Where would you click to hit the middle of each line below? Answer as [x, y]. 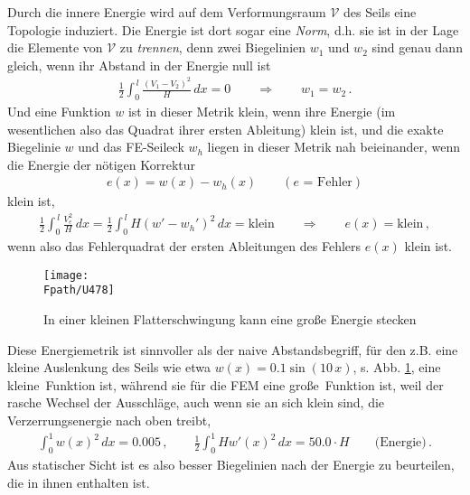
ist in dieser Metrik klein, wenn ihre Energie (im [262, 112]
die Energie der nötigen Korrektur [102, 164]
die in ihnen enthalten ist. [79, 482]
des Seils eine [380, 12]
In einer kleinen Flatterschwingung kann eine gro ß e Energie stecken [230, 319]
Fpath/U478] [79, 290]
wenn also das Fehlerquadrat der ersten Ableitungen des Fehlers [184, 246]
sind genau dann [417, 47]
